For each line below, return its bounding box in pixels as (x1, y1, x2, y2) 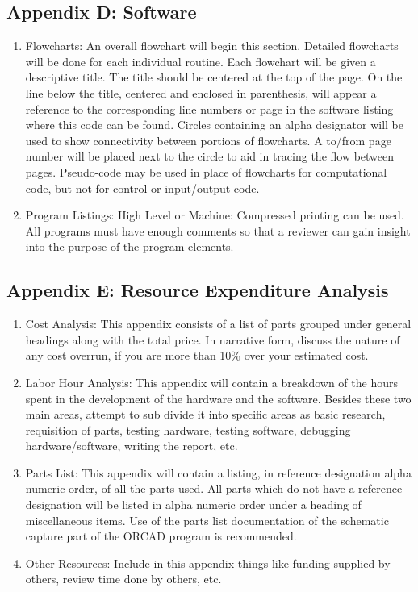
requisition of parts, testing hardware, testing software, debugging (25, 421, 351, 438)
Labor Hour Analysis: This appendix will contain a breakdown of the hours (25, 373, 398, 390)
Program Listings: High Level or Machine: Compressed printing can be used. (25, 206, 404, 223)
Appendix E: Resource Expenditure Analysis (6, 277, 389, 302)
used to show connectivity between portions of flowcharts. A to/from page (25, 131, 391, 148)
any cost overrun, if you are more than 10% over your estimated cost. (25, 347, 369, 364)
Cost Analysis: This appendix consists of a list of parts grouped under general (25, 315, 412, 332)
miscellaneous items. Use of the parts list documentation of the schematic (25, 511, 389, 528)
